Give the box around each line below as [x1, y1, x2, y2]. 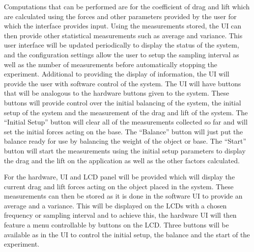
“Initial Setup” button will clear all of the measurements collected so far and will [4, 117, 248, 127]
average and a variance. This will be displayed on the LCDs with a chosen [4, 200, 227, 210]
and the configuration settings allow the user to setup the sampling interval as [4, 49, 239, 59]
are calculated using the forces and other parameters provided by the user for [4, 11, 237, 21]
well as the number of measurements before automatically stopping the [4, 59, 218, 69]
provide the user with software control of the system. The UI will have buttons [4, 78, 241, 88]
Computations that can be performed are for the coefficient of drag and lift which [4, 1, 250, 11]
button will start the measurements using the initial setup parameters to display [4, 145, 246, 155]
